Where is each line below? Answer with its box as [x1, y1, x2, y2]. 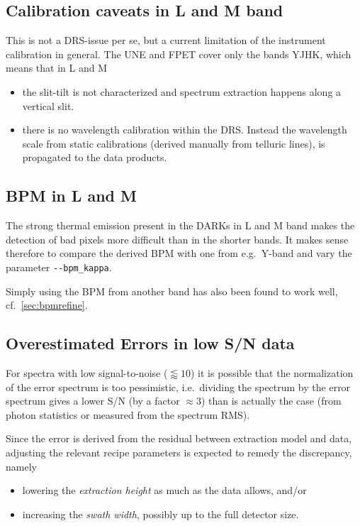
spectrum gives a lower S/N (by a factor [6, 393, 180, 408]
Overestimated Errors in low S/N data [6, 332, 295, 354]
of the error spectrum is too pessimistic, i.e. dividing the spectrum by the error [6, 379, 351, 394]
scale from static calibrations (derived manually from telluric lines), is [22, 136, 325, 150]
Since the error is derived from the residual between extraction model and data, [6, 431, 352, 446]
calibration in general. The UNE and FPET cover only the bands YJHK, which [6, 46, 351, 61]
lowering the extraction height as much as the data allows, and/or [22, 483, 307, 498]
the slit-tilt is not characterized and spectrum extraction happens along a [22, 84, 342, 99]
